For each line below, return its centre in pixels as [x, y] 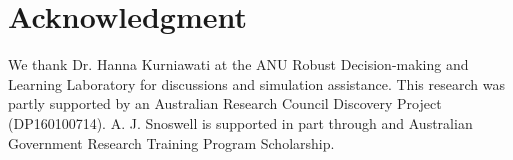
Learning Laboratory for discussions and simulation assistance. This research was [256, 83]
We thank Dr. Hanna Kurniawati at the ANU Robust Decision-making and [238, 64]
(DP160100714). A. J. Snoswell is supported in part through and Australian [240, 122]
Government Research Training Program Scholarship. [171, 142]
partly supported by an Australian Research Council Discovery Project [225, 103]
